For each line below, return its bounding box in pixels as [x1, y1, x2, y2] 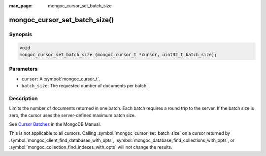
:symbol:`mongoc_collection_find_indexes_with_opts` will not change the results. [9, 144, 172, 150]
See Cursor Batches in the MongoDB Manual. [9, 121, 101, 127]
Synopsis [9, 31, 32, 38]
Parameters [9, 66, 38, 73]
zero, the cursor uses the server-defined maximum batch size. [9, 112, 136, 118]
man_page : [9, 3, 33, 8]
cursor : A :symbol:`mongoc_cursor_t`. [21, 76, 100, 81]
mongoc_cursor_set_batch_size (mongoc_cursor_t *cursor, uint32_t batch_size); [19, 52, 217, 57]
